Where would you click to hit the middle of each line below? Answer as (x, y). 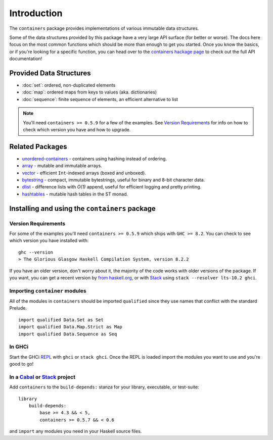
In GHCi (19, 347)
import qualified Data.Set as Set (61, 320)
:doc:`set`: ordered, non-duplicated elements (69, 85)
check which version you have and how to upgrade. (77, 129)
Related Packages (38, 146)
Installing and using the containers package (83, 208)
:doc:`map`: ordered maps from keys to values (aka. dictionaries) (89, 92)
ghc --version (36, 252)
